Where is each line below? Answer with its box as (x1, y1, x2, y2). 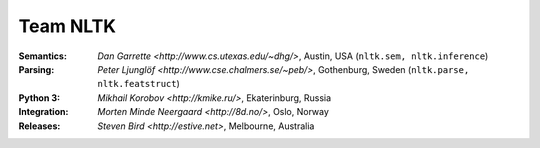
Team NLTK (18, 15, 117, 37)
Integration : (18, 106, 69, 118)
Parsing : (18, 63, 55, 75)
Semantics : (18, 50, 67, 62)
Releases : (18, 120, 61, 132)
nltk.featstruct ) (97, 78, 180, 90)
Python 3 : (18, 91, 60, 104)
